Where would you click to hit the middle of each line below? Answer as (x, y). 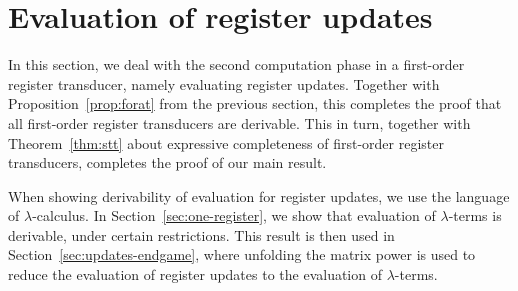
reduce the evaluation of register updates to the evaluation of (195, 274)
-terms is (475, 215)
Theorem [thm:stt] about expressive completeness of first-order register (226, 142)
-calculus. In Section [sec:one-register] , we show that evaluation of (234, 215)
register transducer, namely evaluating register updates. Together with (224, 83)
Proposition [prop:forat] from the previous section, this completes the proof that (255, 103)
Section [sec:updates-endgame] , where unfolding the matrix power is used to (242, 254)
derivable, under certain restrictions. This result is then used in (201, 234)
